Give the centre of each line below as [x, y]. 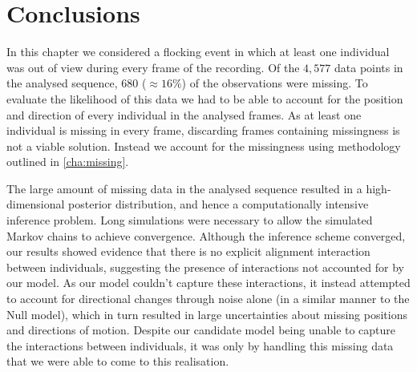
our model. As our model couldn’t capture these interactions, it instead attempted [208, 283]
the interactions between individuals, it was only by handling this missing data [200, 345]
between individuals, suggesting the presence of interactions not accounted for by [205, 267]
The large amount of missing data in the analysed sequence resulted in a [184, 188]
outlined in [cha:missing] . [68, 162]
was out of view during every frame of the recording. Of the [153, 67]
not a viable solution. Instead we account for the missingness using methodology [204, 146]
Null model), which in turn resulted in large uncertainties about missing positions [207, 314]
